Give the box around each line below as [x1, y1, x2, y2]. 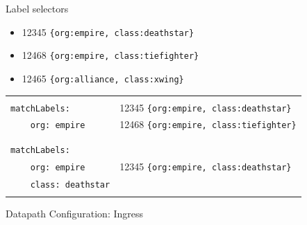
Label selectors [6, 1, 69, 15]
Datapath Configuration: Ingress [6, 206, 144, 221]
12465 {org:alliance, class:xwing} [22, 71, 184, 85]
